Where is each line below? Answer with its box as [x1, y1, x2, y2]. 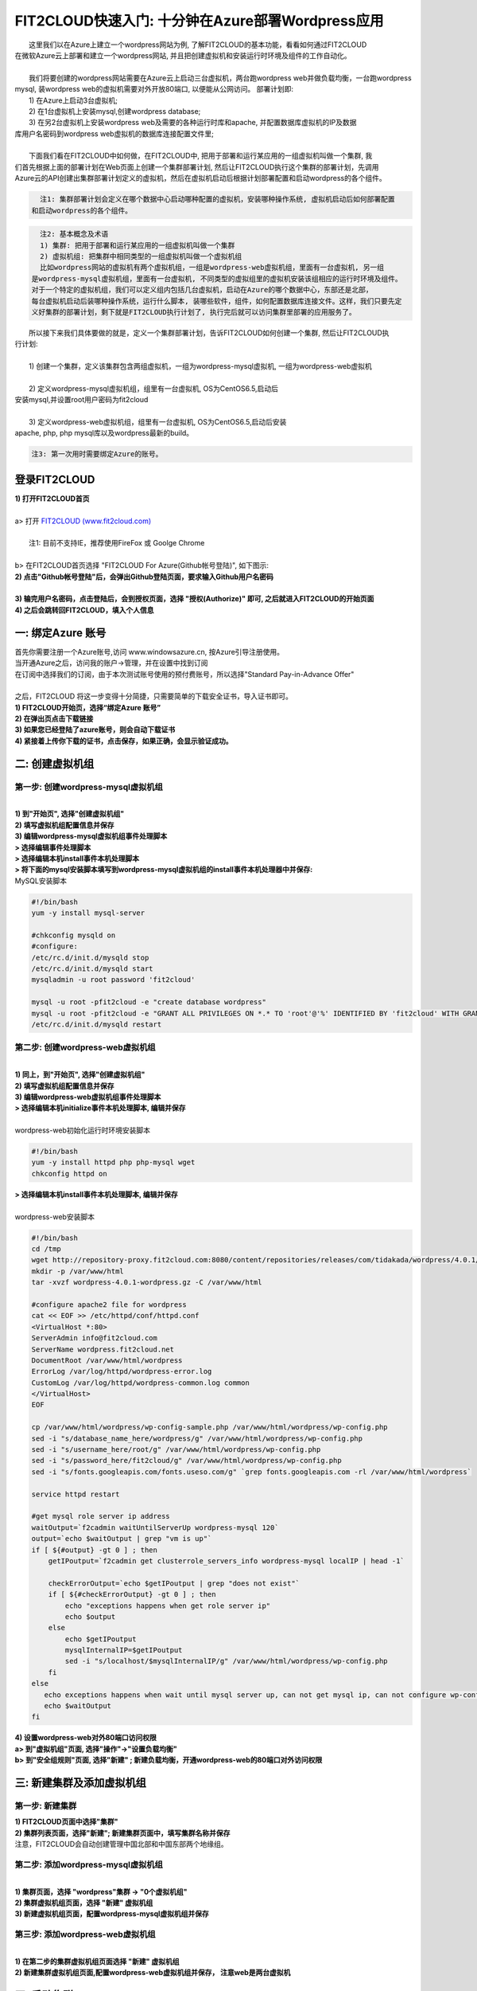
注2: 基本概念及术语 [40, 229, 109, 239]
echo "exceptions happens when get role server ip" [64, 1601, 271, 1610]
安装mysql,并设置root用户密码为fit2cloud [14, 395, 149, 405]
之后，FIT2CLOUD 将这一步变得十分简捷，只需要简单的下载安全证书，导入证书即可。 [14, 691, 293, 701]
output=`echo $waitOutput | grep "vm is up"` [31, 1534, 212, 1543]
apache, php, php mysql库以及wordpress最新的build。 [14, 428, 194, 438]
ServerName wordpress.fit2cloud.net [31, 1344, 175, 1354]
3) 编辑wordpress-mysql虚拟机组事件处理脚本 [14, 831, 168, 841]
